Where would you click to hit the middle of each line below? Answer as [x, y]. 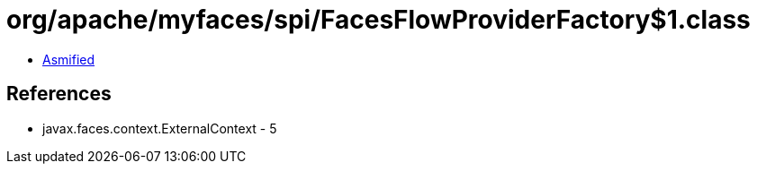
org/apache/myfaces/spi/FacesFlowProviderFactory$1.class [378, 20]
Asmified [69, 59]
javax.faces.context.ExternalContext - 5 [160, 128]
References [59, 94]
